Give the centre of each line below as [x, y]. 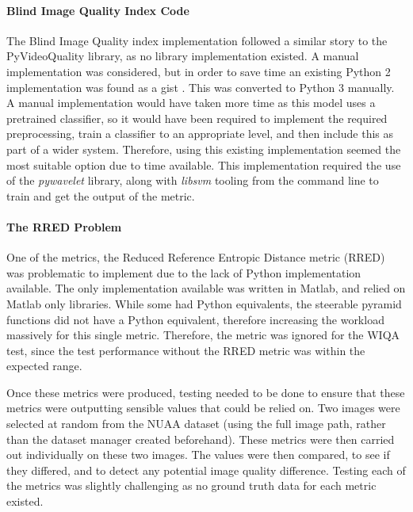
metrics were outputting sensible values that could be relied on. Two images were [203, 408]
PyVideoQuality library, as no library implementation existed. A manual [183, 56]
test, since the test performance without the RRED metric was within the [186, 350]
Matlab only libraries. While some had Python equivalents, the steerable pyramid [204, 303]
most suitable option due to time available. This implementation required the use [204, 164]
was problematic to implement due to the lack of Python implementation [184, 272]
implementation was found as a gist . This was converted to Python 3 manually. [201, 87]
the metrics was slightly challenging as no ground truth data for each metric [191, 485]
